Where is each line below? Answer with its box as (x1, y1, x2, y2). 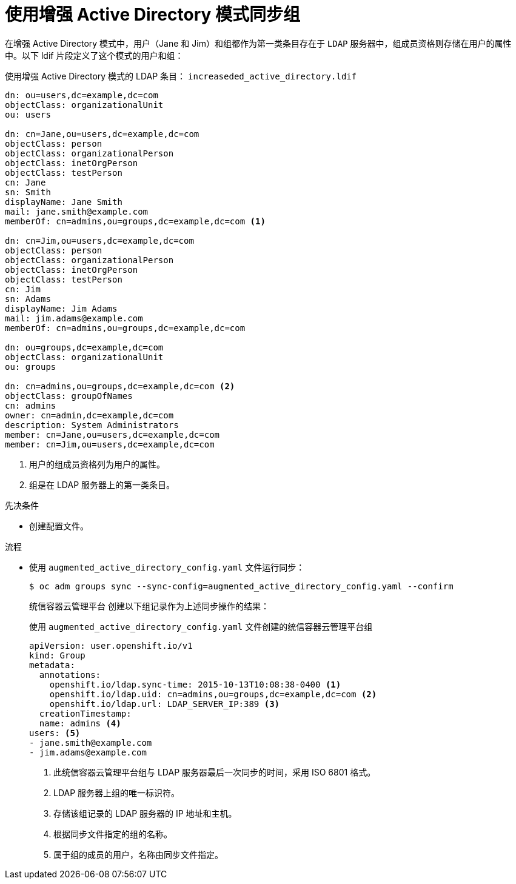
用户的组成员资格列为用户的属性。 (29, 458, 165, 469)
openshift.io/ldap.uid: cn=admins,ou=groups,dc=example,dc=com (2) (49, 689, 377, 699)
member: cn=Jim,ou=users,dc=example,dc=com (5, 439, 215, 449)
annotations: (39, 669, 101, 680)
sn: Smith (5, 187, 51, 197)
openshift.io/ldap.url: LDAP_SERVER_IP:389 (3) (49, 698, 280, 709)
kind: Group (29, 650, 85, 660)
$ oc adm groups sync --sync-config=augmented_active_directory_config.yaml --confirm (29, 581, 454, 591)
